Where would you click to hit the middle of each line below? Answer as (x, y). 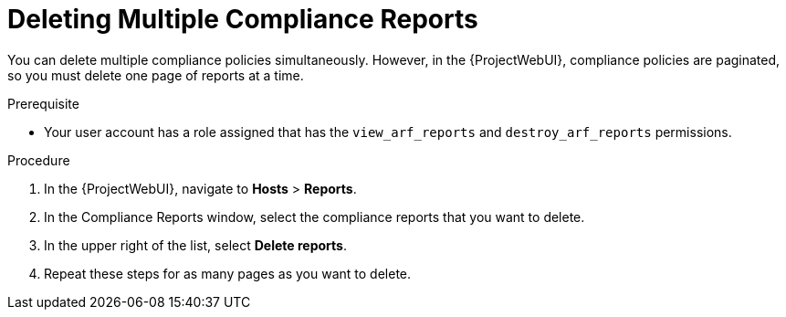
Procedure (39, 160)
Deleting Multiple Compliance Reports (243, 19)
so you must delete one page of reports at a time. (156, 75)
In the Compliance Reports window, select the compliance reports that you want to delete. (314, 217)
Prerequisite (43, 103)
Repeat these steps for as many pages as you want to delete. (228, 273)
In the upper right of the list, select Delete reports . (195, 245)
